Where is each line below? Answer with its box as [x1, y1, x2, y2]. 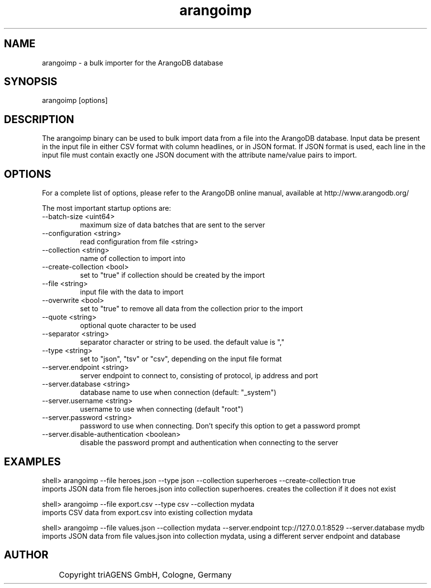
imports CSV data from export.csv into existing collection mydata [42, 508, 253, 517]
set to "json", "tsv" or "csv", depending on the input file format [80, 355, 282, 363]
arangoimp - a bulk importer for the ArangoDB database [42, 58, 223, 67]
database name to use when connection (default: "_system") [80, 388, 277, 397]
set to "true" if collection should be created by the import [80, 271, 265, 280]
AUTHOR [4, 549, 49, 561]
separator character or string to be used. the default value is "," [80, 338, 284, 347]
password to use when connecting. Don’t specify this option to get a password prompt [80, 422, 361, 430]
